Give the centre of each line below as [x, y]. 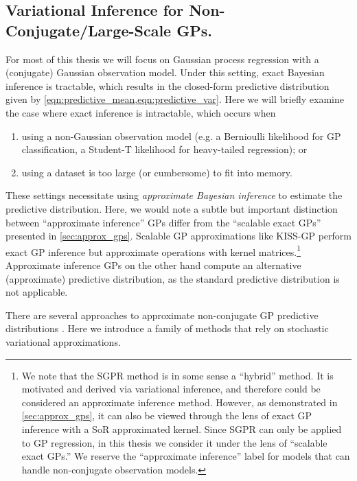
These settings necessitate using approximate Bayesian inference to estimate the [174, 195]
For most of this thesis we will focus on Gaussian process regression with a [162, 59]
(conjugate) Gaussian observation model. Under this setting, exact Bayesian [165, 72]
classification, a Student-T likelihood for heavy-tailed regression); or [164, 149]
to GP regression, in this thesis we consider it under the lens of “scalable [174, 442]
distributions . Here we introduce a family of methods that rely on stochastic [167, 328]
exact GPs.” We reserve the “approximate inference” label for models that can [186, 456]
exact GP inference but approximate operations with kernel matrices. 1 [153, 250]
